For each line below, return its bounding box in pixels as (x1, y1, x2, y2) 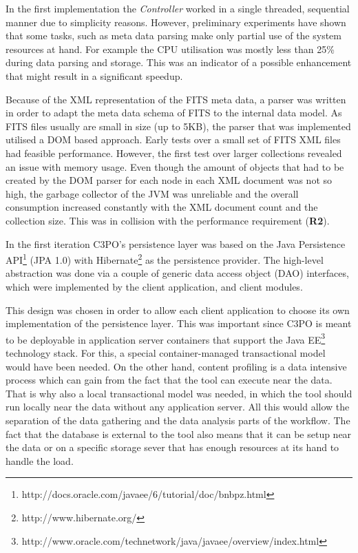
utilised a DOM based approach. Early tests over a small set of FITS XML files (6, 132, 341, 147)
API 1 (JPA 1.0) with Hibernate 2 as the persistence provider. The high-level (6, 251, 324, 267)
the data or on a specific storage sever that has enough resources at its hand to (6, 440, 339, 455)
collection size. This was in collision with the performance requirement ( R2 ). (6, 213, 330, 227)
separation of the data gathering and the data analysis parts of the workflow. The (6, 413, 350, 427)
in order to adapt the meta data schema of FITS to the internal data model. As (6, 105, 342, 120)
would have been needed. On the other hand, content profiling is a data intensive (6, 359, 347, 373)
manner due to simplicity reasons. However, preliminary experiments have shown (6, 14, 346, 29)
